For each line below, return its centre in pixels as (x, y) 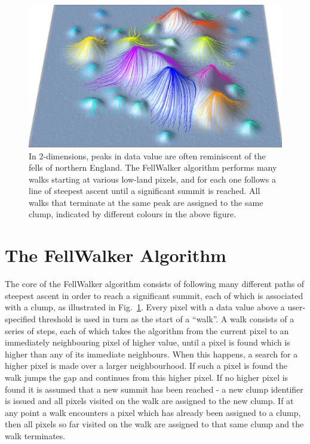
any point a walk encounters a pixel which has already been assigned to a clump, (153, 412)
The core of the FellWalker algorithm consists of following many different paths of (155, 284)
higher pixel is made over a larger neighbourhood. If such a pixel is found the (146, 366)
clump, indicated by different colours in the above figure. (133, 214)
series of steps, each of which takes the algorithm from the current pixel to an (147, 330)
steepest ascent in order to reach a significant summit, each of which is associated (154, 295)
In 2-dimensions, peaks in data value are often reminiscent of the (147, 155)
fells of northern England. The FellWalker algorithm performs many (153, 167)
